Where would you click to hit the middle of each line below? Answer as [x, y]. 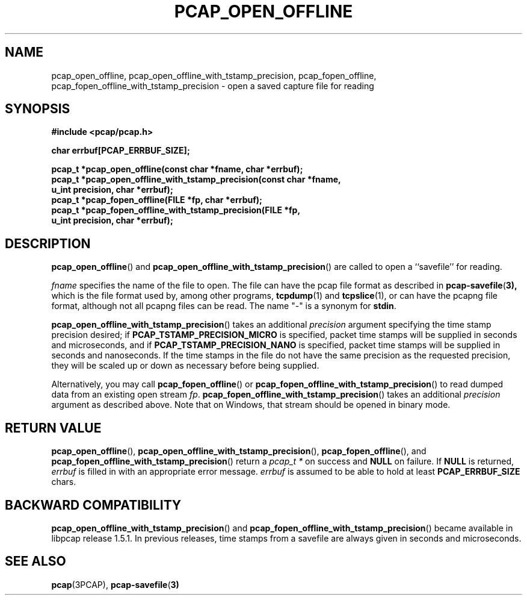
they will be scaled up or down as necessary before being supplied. [185, 366]
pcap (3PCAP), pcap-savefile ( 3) [115, 584]
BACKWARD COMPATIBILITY [93, 505]
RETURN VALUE [53, 428]
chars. [64, 482]
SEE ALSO [35, 561]
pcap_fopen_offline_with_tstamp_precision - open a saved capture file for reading [213, 86]
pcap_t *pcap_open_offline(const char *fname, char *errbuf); [177, 169]
